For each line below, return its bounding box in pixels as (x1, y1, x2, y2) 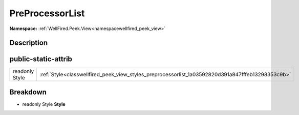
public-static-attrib (9, 55, 73, 64)
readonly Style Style (22, 101, 66, 107)
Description (9, 39, 48, 47)
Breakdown (9, 88, 47, 96)
